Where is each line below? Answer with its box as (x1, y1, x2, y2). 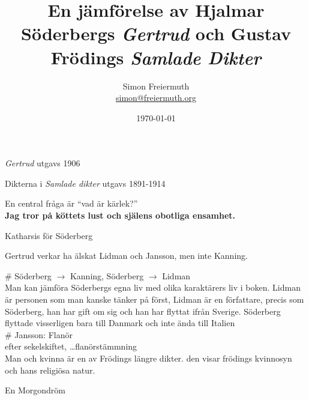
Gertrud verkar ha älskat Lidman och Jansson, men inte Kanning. (5, 249, 248, 262)
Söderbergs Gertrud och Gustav (21, 21, 291, 46)
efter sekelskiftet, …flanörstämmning (5, 340, 137, 353)
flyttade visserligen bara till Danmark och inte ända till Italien (5, 317, 235, 329)
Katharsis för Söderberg (5, 229, 93, 241)
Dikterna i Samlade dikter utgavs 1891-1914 (5, 177, 166, 189)
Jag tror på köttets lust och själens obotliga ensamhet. (5, 209, 235, 222)
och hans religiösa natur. (5, 363, 95, 376)
